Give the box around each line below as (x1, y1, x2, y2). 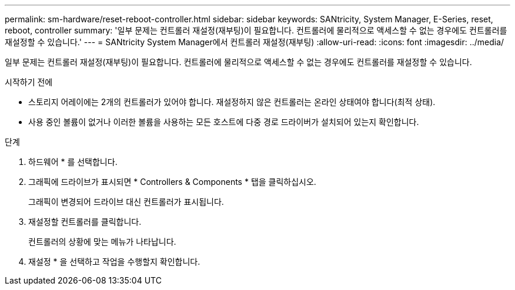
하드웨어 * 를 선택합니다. (28, 157, 118, 167)
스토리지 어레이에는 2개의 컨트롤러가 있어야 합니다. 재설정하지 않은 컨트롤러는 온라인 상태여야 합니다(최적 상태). (28, 97, 436, 107)
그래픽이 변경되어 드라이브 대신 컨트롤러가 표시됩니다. (28, 197, 224, 207)
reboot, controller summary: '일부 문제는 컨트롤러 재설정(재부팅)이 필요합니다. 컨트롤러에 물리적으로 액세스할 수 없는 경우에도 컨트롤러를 (5, 25, 507, 35)
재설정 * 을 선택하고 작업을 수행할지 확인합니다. (28, 257, 200, 267)
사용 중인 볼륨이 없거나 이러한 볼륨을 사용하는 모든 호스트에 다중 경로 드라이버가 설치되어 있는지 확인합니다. (28, 117, 419, 127)
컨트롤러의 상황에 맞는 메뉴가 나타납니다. (28, 237, 176, 247)
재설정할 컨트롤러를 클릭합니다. (28, 217, 142, 227)
